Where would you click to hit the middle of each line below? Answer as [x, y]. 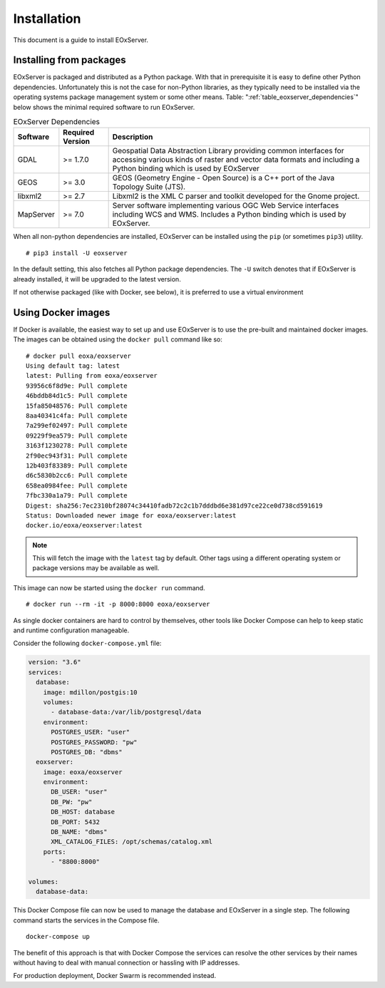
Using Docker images [62, 313]
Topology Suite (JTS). [149, 187]
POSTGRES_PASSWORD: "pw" [94, 742]
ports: [55, 851]
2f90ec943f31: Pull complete [77, 456]
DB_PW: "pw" [72, 802]
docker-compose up [58, 937]
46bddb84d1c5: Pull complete [77, 396]
